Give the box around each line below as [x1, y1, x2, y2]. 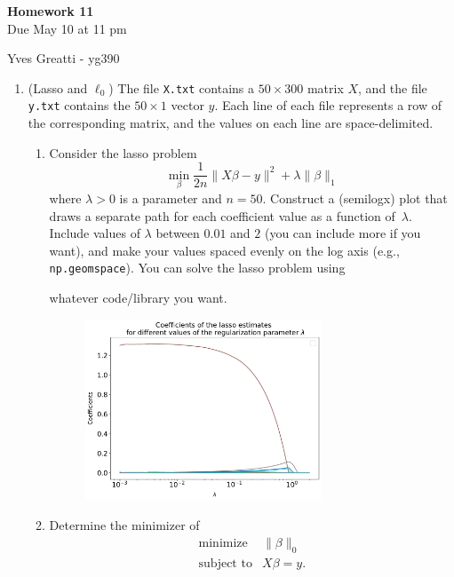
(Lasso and [28, 78, 88, 97]
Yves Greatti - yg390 [7, 49, 120, 67]
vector [171, 96, 204, 115]
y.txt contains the [28, 96, 131, 115]
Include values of [49, 224, 140, 242]
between [155, 224, 200, 242]
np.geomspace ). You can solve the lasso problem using [49, 258, 346, 277]
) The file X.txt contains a [108, 78, 255, 97]
